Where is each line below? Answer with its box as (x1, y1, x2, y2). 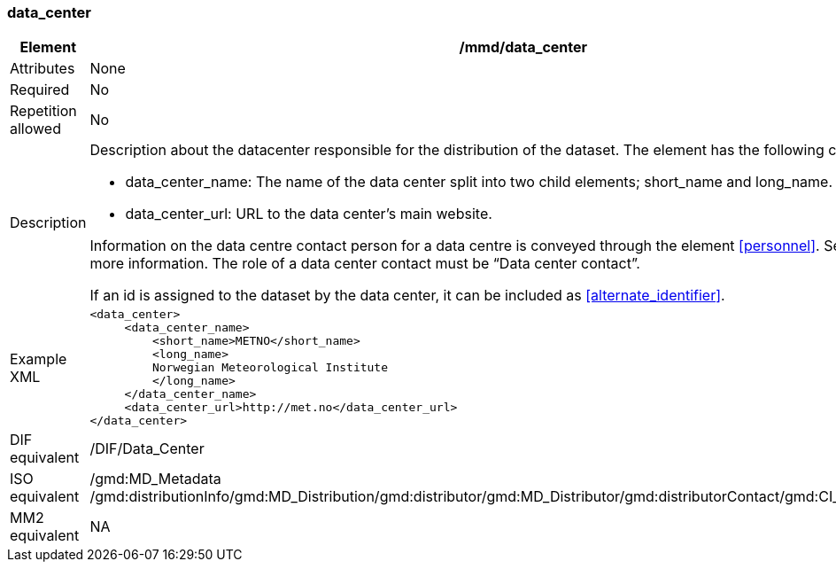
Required (10, 81, 70, 99)
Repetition (10, 102, 77, 121)
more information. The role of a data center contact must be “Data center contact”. (89, 254, 640, 273)
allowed (10, 120, 61, 138)
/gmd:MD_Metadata (89, 470, 221, 488)
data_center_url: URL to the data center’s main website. (125, 205, 492, 223)
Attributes (10, 59, 75, 78)
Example (10, 349, 67, 368)
